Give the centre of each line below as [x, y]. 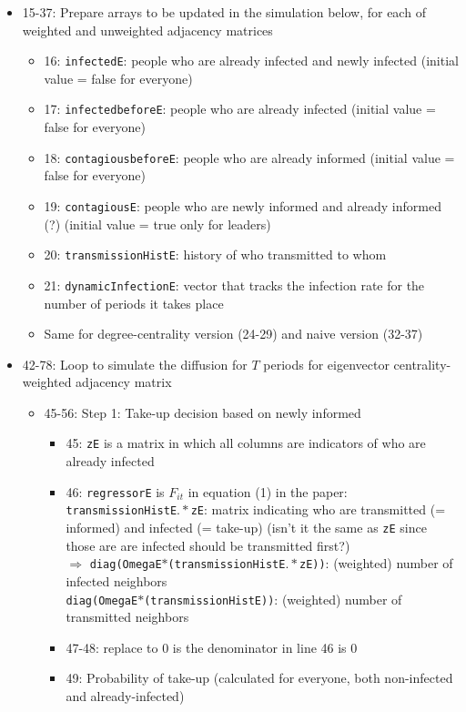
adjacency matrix [124, 382]
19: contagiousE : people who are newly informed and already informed [243, 205]
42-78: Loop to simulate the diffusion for [135, 364]
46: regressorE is [115, 491]
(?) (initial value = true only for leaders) [157, 224]
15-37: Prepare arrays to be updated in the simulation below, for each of [224, 12]
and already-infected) [125, 695]
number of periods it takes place [134, 303]
